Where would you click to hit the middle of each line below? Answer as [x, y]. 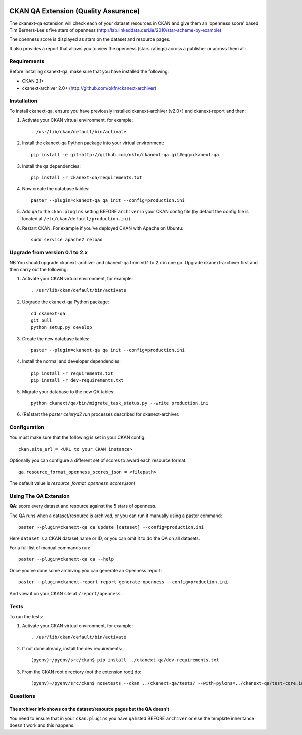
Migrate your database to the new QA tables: [68, 391]
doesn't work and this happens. [42, 725]
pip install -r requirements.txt [72, 373]
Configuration [27, 427]
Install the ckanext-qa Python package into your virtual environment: [93, 143]
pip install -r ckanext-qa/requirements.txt [87, 178]
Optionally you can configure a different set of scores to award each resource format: [98, 460]
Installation [23, 101]
